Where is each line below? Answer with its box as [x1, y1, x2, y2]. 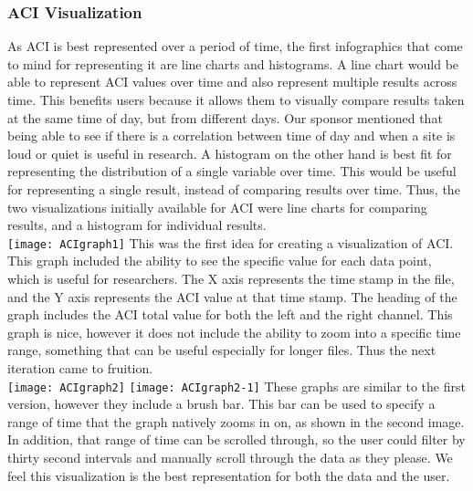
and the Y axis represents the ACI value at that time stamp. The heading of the [7, 287, 457, 306]
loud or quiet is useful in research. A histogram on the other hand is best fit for [7, 143, 452, 162]
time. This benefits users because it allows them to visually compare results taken [7, 90, 465, 109]
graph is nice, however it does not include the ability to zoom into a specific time [7, 322, 461, 341]
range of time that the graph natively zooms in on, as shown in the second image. [7, 412, 465, 431]
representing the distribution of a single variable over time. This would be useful [7, 162, 457, 181]
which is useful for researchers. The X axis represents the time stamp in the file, [7, 269, 455, 287]
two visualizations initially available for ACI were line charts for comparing [7, 197, 427, 216]
